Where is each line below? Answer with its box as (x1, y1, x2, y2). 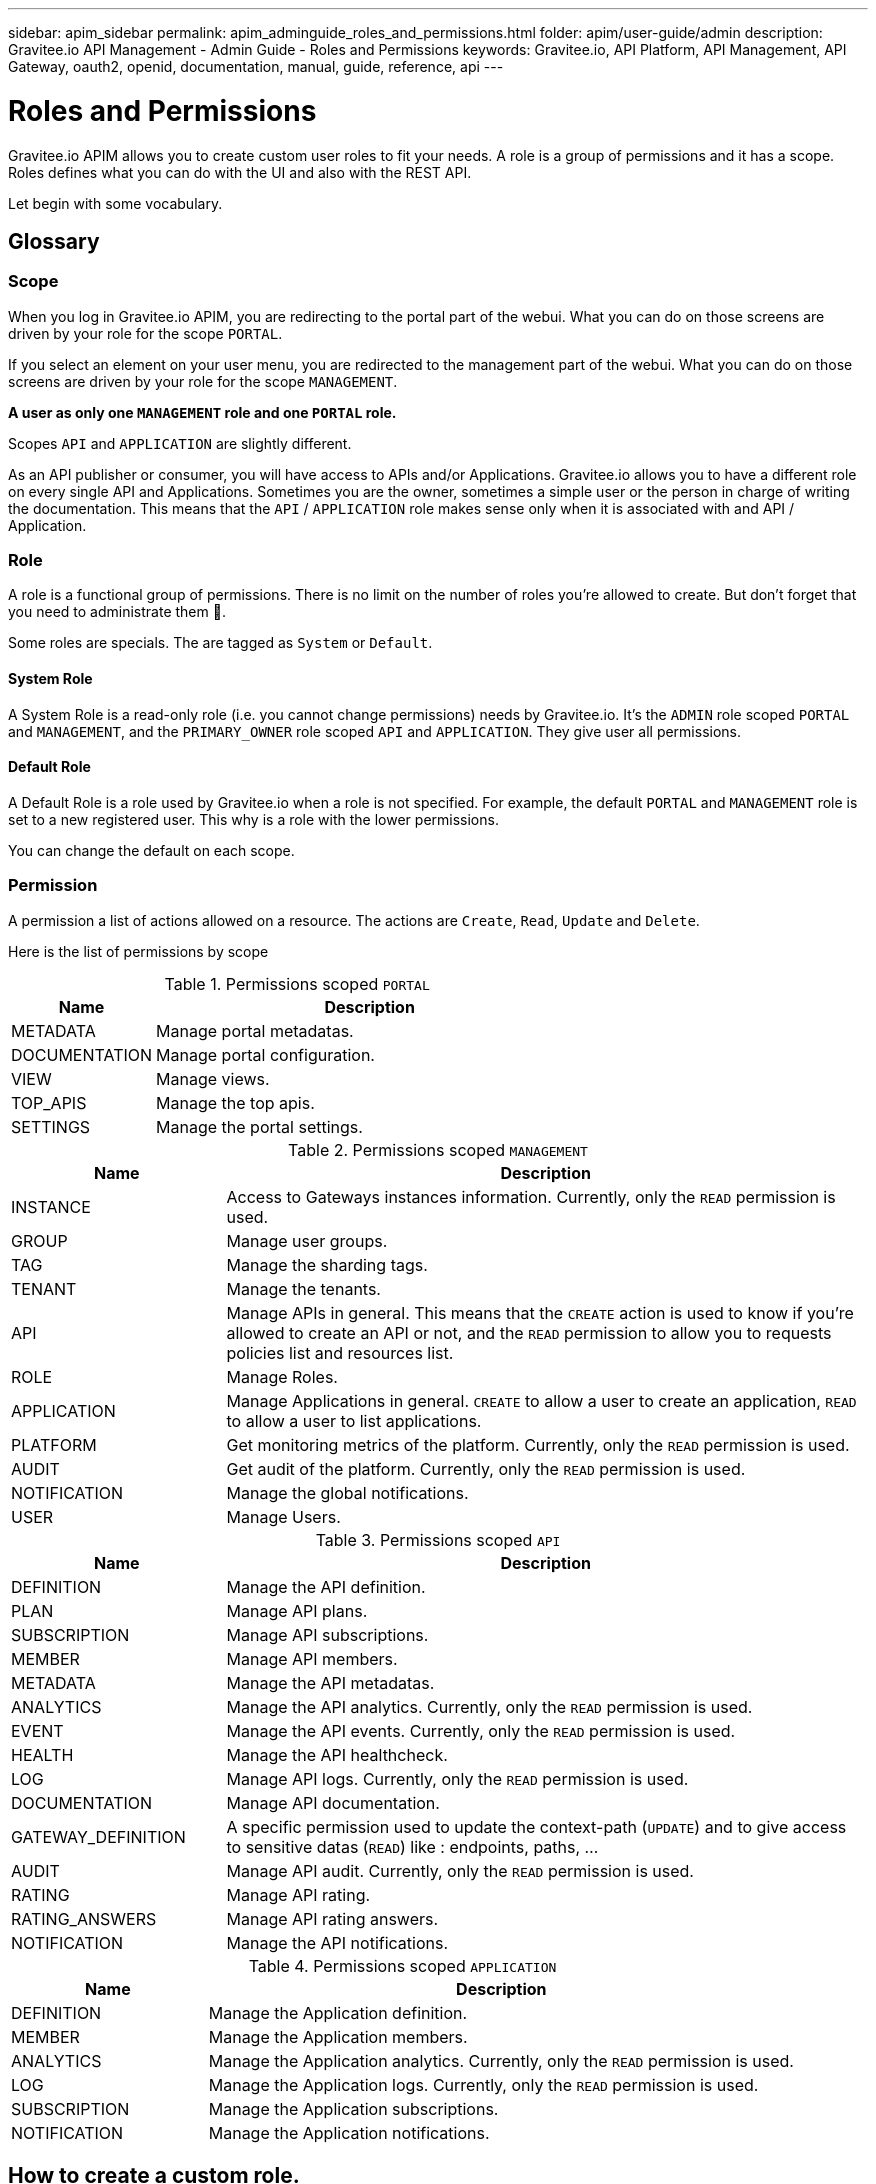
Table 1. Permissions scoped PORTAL (164, 973, 430, 994)
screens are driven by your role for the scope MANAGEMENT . (8, 372, 398, 390)
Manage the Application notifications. (208, 2122, 490, 2143)
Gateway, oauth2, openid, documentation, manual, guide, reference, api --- (8, 58, 504, 75)
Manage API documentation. (226, 1792, 440, 1813)
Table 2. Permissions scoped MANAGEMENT (288, 1139, 588, 1160)
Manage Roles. (226, 1366, 338, 1387)
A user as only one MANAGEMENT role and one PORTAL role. (8, 403, 397, 421)
